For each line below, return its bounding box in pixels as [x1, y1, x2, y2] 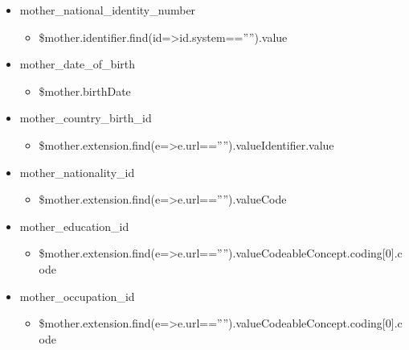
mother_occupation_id [19, 287, 135, 304]
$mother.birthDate [39, 82, 131, 99]
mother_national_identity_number [19, 2, 196, 18]
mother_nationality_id [19, 163, 135, 180]
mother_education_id [19, 217, 129, 234]
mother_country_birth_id [19, 109, 152, 126]
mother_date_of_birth [19, 56, 136, 72]
